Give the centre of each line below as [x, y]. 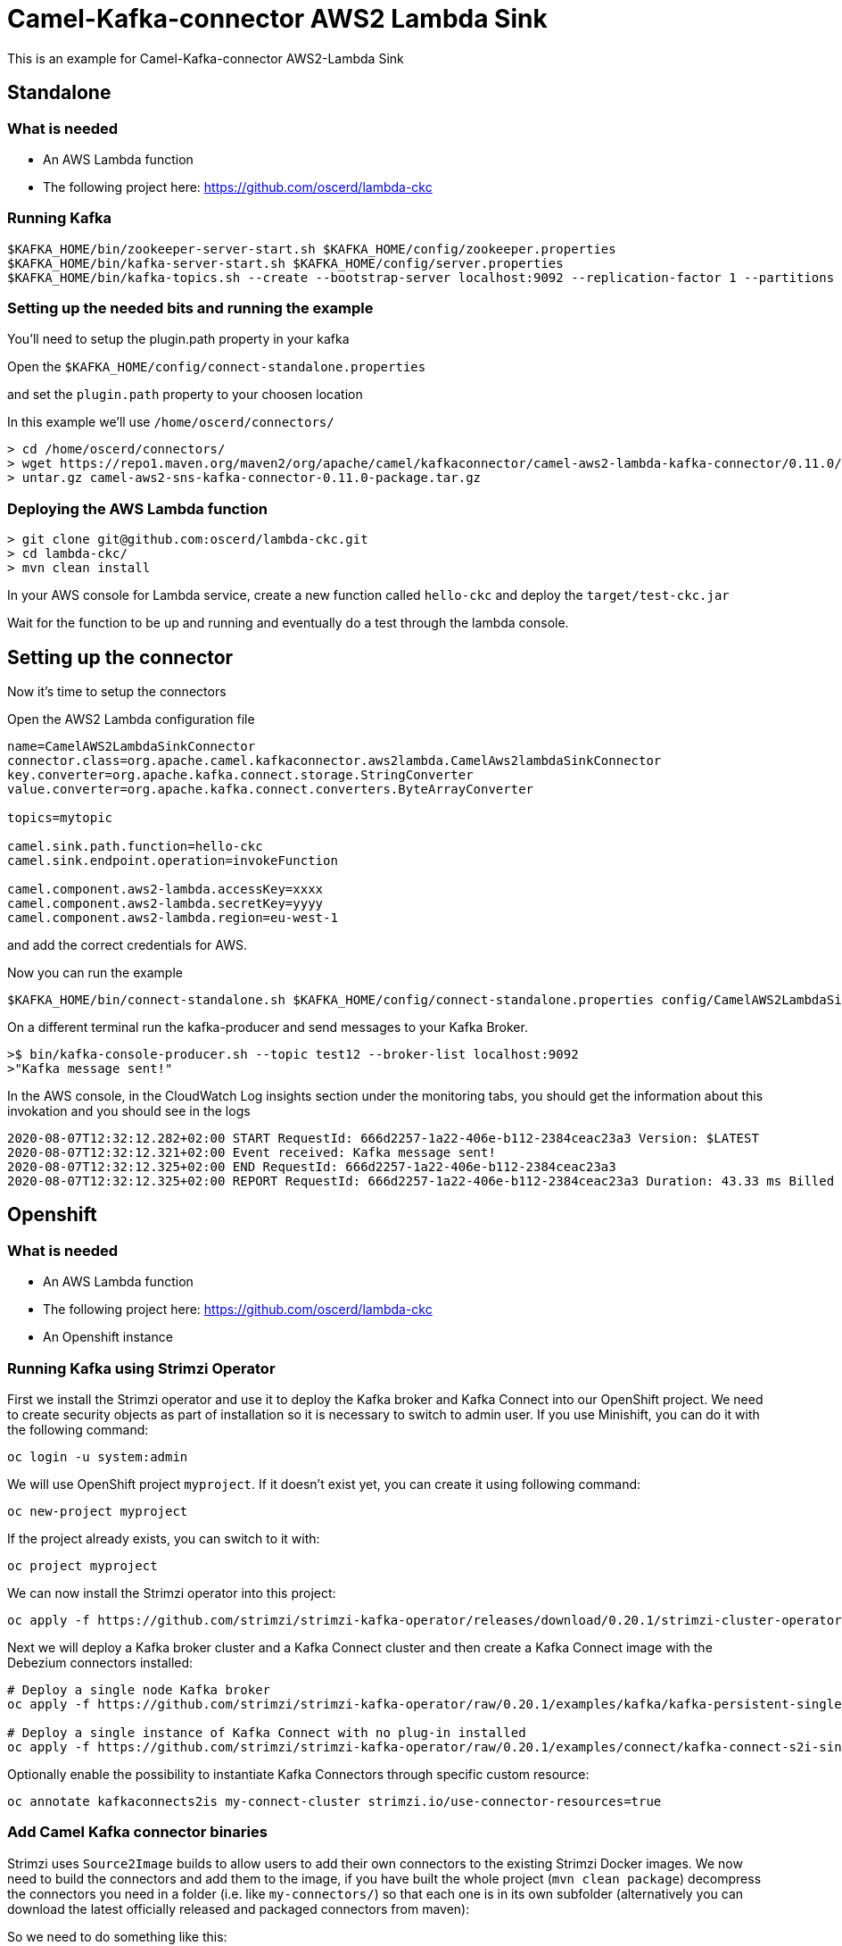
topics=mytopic [60, 818]
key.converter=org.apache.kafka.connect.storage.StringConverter [240, 775]
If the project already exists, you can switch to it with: [164, 1539]
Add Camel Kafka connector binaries [137, 1832]
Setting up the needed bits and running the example [190, 308]
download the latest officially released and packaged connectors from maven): [239, 1909]
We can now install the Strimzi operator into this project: [172, 1593]
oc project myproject [83, 1566]
